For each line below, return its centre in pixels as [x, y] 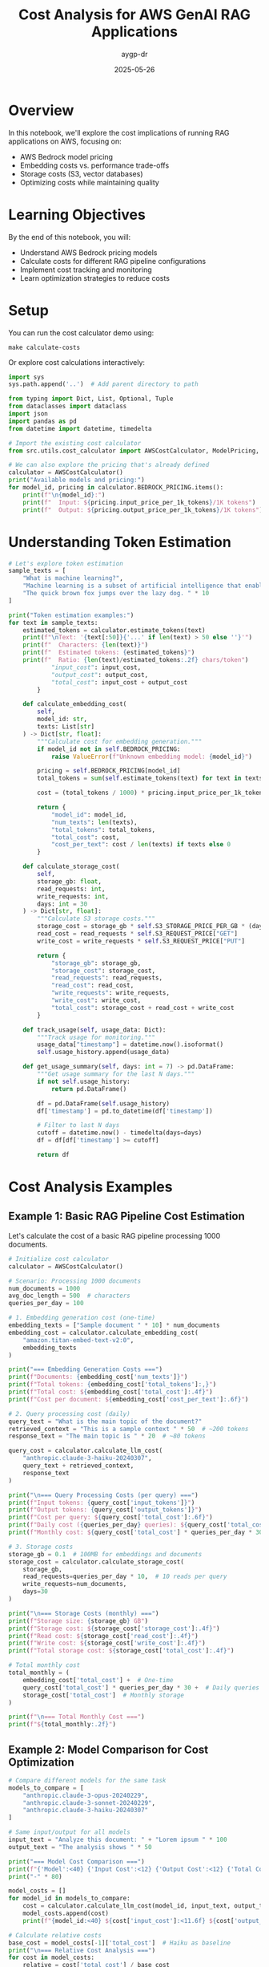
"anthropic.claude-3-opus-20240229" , [86, 1795]
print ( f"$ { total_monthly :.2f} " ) [62, 1725]
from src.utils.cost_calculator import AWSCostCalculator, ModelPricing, [134, 451]
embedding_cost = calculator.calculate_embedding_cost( [103, 1332]
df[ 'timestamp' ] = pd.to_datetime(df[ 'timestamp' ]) [125, 1111]
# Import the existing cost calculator [75, 443]
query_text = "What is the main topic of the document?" [105, 1422]
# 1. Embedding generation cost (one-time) [82, 1318]
